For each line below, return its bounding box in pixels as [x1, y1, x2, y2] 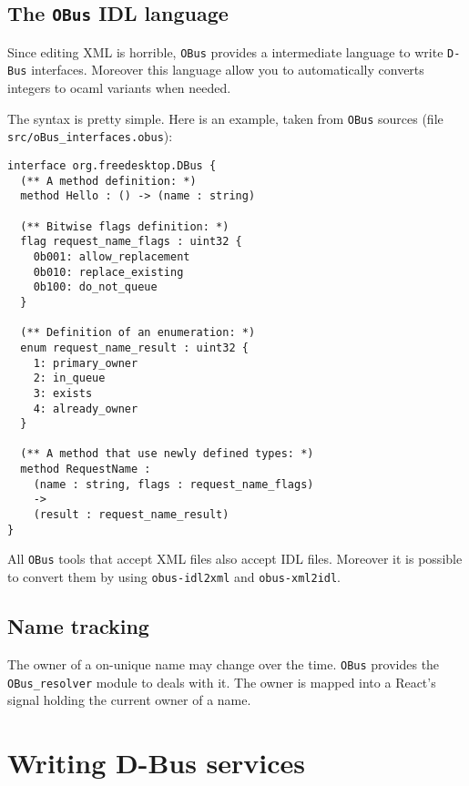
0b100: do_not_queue [33, 281, 158, 294]
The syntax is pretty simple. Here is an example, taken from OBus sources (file [7, 108, 444, 128]
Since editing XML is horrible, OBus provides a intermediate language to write [7, 42, 444, 61]
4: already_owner [33, 402, 138, 415]
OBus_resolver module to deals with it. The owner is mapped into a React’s [7, 672, 436, 691]
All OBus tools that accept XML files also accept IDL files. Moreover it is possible [7, 549, 463, 568]
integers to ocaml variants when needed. [7, 78, 231, 97]
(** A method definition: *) [20, 174, 197, 188]
